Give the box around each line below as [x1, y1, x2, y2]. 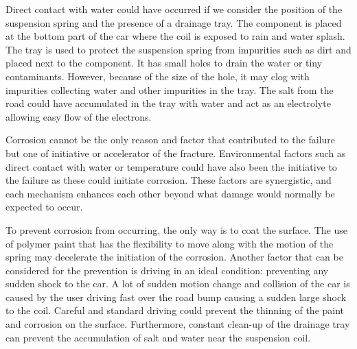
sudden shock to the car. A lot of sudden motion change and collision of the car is [5, 276, 350, 291]
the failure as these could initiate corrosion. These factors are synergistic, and [5, 173, 332, 187]
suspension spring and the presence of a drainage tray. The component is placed [5, 15, 342, 29]
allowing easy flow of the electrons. [5, 109, 152, 123]
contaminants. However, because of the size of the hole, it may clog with [5, 69, 310, 83]
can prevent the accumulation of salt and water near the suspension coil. [5, 330, 311, 344]
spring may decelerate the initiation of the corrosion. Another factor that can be [5, 250, 343, 264]
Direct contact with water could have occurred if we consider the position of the [5, 2, 343, 16]
